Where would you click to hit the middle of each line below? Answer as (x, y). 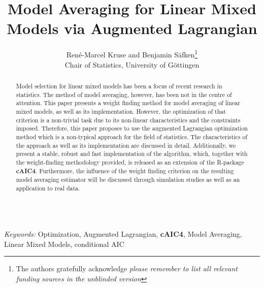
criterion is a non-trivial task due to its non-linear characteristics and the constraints (128, 120)
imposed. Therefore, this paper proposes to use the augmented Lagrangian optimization (132, 128)
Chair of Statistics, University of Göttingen (132, 64)
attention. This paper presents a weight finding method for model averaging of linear (128, 103)
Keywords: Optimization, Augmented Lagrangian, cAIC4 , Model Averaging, (123, 234)
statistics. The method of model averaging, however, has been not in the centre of (124, 94)
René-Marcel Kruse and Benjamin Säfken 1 (132, 54)
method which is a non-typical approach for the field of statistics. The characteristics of (132, 136)
